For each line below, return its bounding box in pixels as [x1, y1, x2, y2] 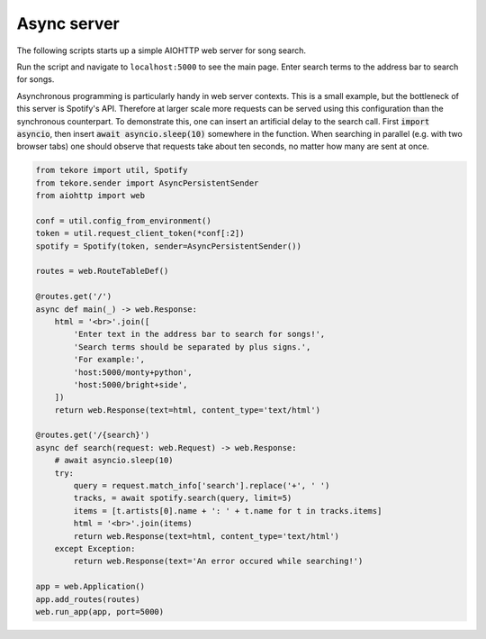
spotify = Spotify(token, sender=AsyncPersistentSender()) [35, 241, 301, 251]
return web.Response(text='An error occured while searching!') [73, 556, 364, 567]
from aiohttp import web [35, 190, 146, 201]
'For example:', [73, 354, 146, 365]
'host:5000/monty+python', [73, 367, 193, 378]
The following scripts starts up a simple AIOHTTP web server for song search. [16, 45, 306, 56]
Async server [16, 14, 121, 33]
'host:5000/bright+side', [73, 379, 188, 389]
